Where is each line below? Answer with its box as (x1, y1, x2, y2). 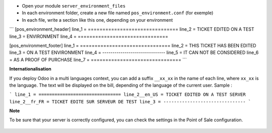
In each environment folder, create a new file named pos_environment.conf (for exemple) (22, 10, 214, 16)
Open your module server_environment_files (22, 3, 126, 9)
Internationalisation (9, 66, 51, 72)
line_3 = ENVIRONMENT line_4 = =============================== (9, 33, 169, 39)
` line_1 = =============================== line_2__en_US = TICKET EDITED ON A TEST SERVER (9, 92, 246, 98)
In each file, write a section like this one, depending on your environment (22, 17, 173, 23)
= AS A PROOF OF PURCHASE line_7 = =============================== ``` (9, 56, 187, 62)
